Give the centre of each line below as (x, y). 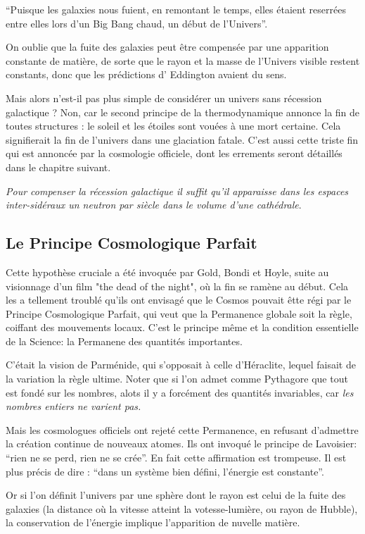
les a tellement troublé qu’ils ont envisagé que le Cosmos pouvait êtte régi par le (179, 300)
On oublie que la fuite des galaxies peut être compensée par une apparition (167, 47)
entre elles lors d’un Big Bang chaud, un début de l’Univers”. (137, 23)
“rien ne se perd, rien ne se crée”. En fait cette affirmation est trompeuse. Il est (176, 458)
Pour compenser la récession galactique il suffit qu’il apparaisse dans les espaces (177, 191)
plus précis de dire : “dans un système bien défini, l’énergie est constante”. (165, 471)
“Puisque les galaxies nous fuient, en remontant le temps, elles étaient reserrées (176, 9)
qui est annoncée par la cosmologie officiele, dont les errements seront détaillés (174, 153)
